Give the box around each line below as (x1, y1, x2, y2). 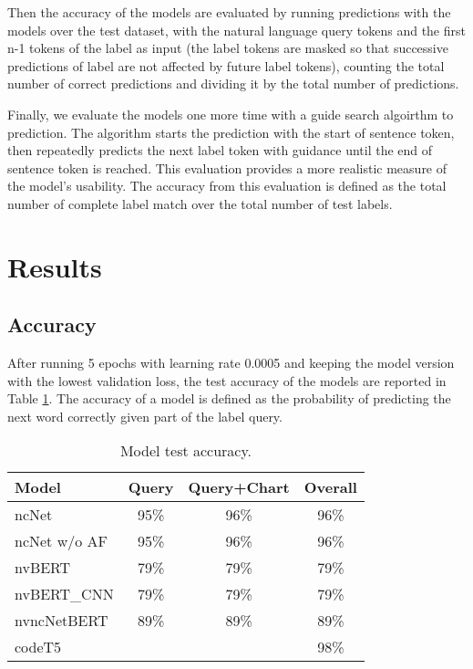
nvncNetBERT (15, 610, 108, 632)
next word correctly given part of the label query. (7, 406, 283, 425)
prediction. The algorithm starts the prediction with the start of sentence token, (7, 122, 455, 141)
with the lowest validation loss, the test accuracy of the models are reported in (7, 371, 447, 390)
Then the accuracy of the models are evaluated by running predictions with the (7, 3, 451, 21)
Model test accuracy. (119, 440, 252, 462)
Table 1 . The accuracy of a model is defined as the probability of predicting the (7, 389, 451, 408)
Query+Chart (188, 476, 290, 498)
